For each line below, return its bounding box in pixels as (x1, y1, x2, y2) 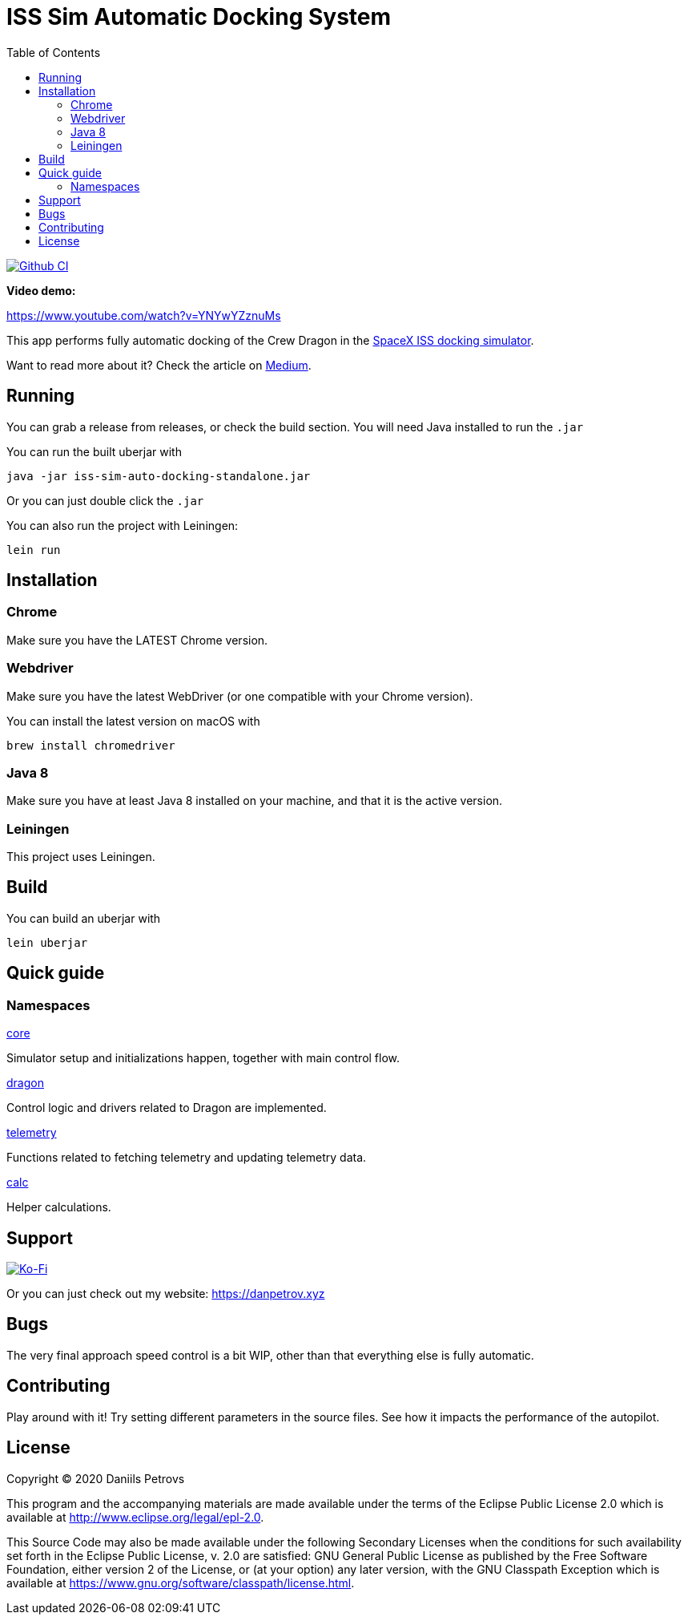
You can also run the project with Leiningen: (6, 518, 239, 532)
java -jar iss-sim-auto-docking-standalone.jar (6, 469, 311, 483)
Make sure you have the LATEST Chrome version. (6, 633, 268, 647)
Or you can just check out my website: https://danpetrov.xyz (6, 1286, 325, 1300)
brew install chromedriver (6, 738, 175, 752)
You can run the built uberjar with (6, 444, 182, 459)
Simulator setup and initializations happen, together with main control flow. (6, 1051, 400, 1065)
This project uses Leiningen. (6, 850, 155, 864)
